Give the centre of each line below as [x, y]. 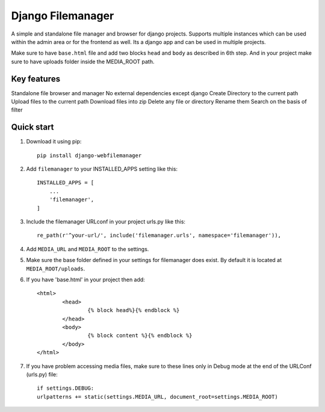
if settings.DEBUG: [66, 388]
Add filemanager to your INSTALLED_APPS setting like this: [102, 169]
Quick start [32, 127]
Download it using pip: [54, 142]
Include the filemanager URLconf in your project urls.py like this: [106, 222]
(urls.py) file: [42, 374]
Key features [36, 79]
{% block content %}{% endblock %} [140, 336]
